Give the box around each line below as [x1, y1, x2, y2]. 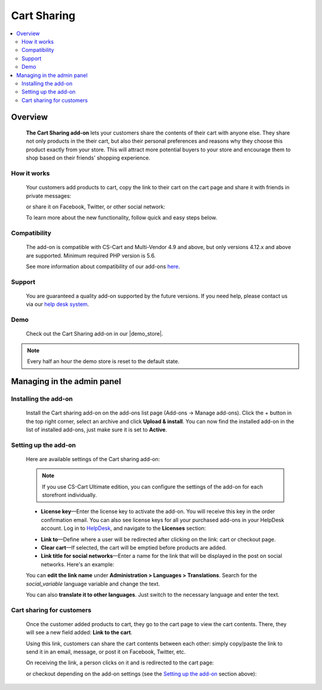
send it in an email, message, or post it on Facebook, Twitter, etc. [26, 648, 186, 655]
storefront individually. [42, 492, 97, 499]
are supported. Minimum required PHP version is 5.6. [26, 252, 156, 259]
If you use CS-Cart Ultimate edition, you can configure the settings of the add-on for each [42, 483, 264, 490]
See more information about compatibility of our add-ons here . [26, 263, 180, 270]
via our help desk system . [26, 300, 89, 308]
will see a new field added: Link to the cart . [26, 629, 132, 636]
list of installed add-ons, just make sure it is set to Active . [26, 426, 167, 433]
